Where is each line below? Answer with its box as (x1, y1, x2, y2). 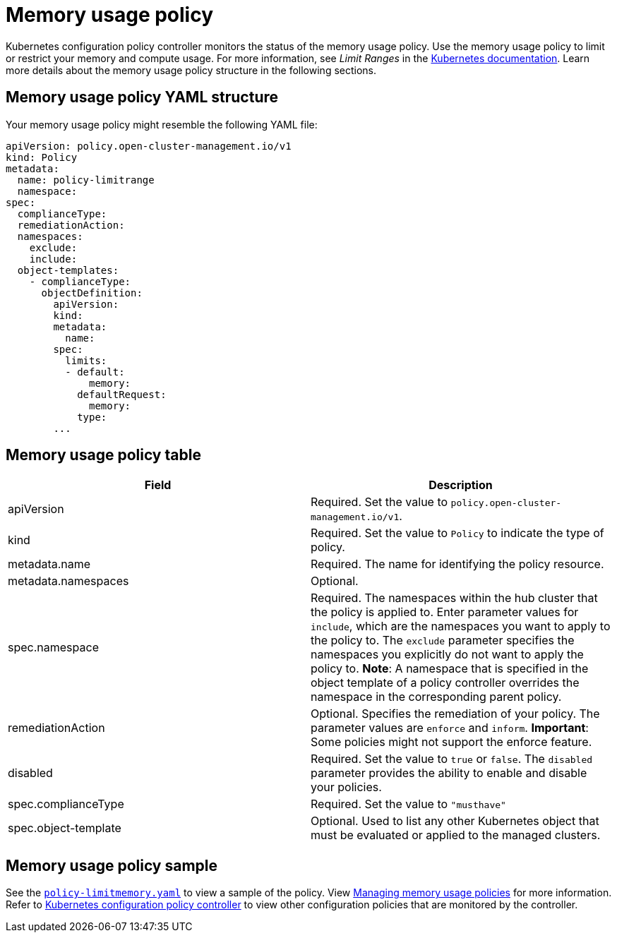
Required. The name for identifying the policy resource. (311, 557, 604, 572)
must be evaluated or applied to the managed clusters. (311, 828, 601, 843)
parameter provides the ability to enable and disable (311, 766, 587, 781)
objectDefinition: (41, 287, 143, 299)
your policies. (311, 780, 382, 795)
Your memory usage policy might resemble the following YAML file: (6, 118, 318, 131)
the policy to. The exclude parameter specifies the (311, 633, 575, 648)
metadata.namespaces (8, 574, 129, 589)
